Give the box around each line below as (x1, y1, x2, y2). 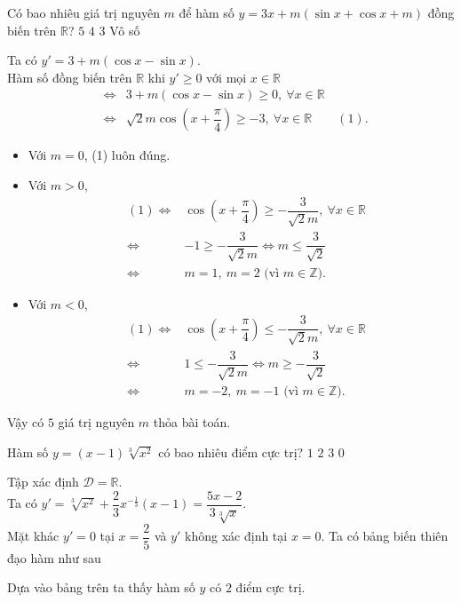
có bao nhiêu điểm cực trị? (158, 442, 304, 461)
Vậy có (7, 413, 44, 432)
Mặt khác (7, 527, 60, 545)
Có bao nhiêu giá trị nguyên (7, 4, 160, 21)
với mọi (206, 67, 247, 86)
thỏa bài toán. (153, 413, 231, 432)
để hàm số (179, 4, 234, 21)
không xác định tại (185, 527, 288, 545)
